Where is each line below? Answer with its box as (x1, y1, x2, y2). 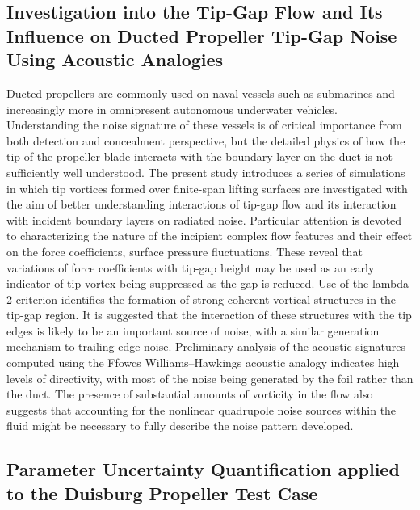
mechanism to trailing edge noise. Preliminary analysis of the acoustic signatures (6, 338, 405, 355)
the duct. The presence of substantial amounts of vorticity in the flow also (6, 386, 373, 403)
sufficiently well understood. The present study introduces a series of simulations (6, 163, 405, 180)
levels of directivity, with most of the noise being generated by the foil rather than (6, 369, 414, 386)
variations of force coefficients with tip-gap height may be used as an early (6, 259, 375, 276)
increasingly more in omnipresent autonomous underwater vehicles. (6, 100, 338, 117)
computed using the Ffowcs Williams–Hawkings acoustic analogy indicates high (6, 354, 400, 371)
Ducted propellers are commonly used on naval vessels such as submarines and (6, 84, 395, 101)
